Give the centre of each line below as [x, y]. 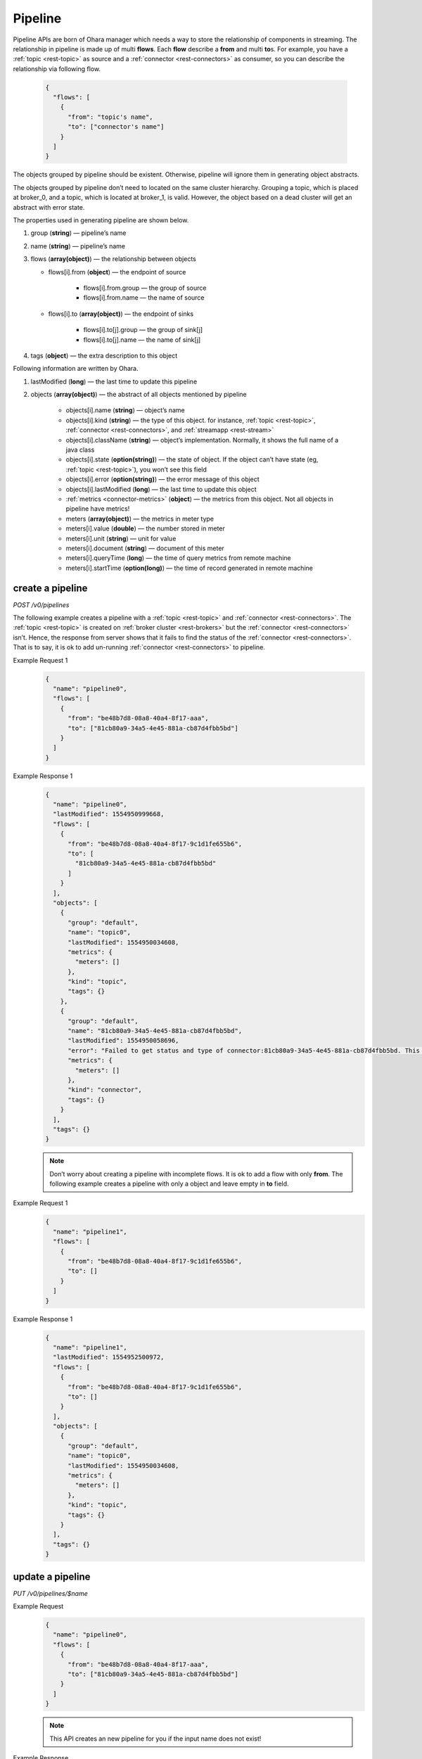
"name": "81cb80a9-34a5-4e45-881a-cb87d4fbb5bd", [155, 1031]
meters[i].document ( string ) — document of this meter [145, 548]
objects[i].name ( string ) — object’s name [126, 410]
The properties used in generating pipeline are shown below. [101, 220]
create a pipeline [50, 588]
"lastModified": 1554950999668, [109, 814]
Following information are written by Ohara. [76, 369]
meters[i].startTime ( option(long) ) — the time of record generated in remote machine [189, 568]
